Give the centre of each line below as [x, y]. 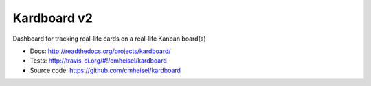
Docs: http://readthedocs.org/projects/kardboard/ [100, 51]
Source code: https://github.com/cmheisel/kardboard [105, 70]
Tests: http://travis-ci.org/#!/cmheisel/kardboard [99, 61]
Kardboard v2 [53, 18]
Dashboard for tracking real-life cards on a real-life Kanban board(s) [109, 39]
